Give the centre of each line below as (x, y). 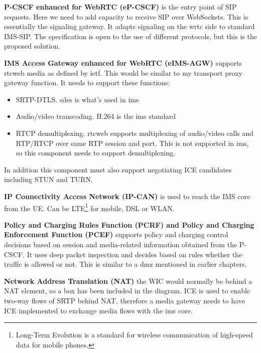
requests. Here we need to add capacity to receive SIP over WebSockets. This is (126, 16)
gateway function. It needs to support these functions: (87, 82)
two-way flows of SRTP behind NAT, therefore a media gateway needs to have (125, 300)
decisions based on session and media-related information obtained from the (121, 244)
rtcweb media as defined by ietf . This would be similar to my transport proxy (123, 72)
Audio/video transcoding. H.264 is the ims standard (96, 116)
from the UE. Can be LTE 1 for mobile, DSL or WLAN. (89, 207)
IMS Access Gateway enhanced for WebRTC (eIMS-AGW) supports (123, 62)
